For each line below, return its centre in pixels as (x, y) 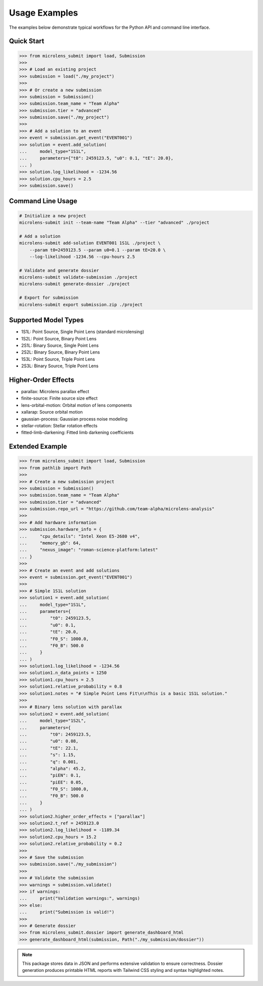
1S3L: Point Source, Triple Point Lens (58, 359)
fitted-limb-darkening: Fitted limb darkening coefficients (77, 433)
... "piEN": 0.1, (50, 776)
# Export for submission (49, 298)
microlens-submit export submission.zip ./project (81, 304)
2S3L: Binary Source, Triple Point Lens (60, 366)
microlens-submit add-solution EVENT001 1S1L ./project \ (90, 243)
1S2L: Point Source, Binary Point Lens (59, 338)
